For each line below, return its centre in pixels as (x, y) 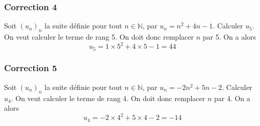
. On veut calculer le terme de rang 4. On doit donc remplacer (108, 98)
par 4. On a (232, 98)
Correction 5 (31, 68)
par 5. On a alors (229, 37)
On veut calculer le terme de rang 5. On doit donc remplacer (99, 37)
